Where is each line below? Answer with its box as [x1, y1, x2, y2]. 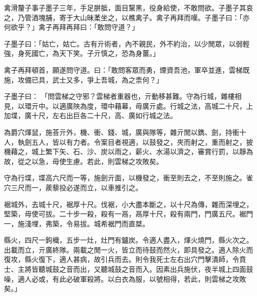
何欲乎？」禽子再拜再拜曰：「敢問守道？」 [4, 22, 139, 32]
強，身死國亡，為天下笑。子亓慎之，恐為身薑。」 [4, 48, 160, 58]
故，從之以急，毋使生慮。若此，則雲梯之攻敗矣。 [4, 156, 163, 166]
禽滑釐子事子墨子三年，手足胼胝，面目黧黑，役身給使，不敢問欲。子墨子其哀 [4, 2, 253, 12]
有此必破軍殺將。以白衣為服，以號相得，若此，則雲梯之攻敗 [52, 273, 246, 284]
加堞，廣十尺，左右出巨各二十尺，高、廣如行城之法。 [4, 110, 177, 121]
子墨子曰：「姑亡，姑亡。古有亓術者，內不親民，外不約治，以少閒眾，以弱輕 [4, 38, 250, 48]
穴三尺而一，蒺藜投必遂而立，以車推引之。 [4, 182, 142, 192]
